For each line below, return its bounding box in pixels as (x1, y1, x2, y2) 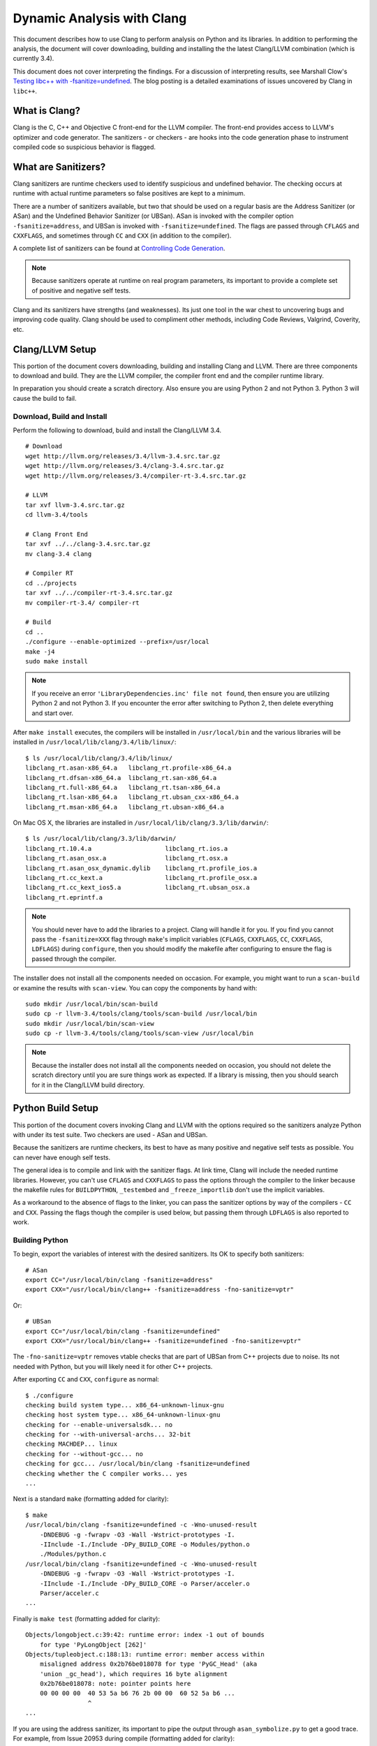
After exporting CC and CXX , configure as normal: (13, 1375, 160, 1384)
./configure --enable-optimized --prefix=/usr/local (25, 638, 209, 646)
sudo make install (25, 657, 89, 665)
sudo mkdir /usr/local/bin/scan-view (25, 1020, 155, 1027)
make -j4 (25, 647, 55, 656)
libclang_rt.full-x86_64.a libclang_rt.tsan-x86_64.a (25, 783, 221, 791)
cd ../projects (25, 579, 77, 587)
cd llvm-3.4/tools (25, 511, 89, 519)
